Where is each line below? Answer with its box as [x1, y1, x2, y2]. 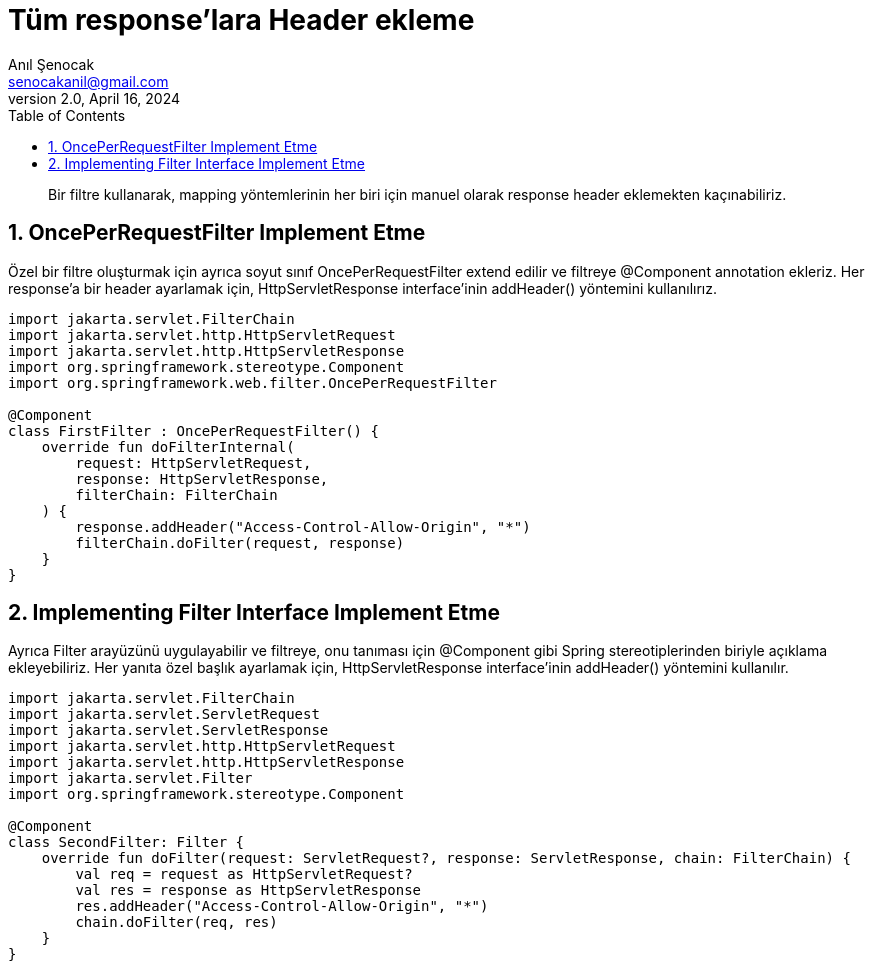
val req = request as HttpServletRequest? [75, 866, 413, 883]
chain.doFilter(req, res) [75, 914, 278, 931]
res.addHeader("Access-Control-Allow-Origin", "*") [75, 898, 489, 915]
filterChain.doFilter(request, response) [75, 534, 405, 551]
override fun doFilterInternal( [41, 438, 295, 455]
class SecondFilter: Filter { [8, 834, 245, 851]
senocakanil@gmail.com [8, 72, 169, 90]
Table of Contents [8, 106, 126, 124]
